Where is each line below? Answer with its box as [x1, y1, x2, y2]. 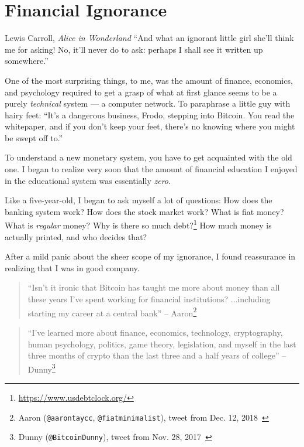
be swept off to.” [5, 131, 63, 144]
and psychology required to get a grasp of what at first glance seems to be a [5, 86, 277, 98]
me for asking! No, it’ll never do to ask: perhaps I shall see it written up [5, 43, 263, 55]
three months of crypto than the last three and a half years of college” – [27, 349, 286, 361]
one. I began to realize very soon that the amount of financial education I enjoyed [5, 163, 298, 175]
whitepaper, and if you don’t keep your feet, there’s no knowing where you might [5, 120, 295, 132]
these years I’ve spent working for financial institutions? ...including [27, 293, 271, 305]
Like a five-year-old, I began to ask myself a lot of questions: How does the [5, 194, 272, 206]
